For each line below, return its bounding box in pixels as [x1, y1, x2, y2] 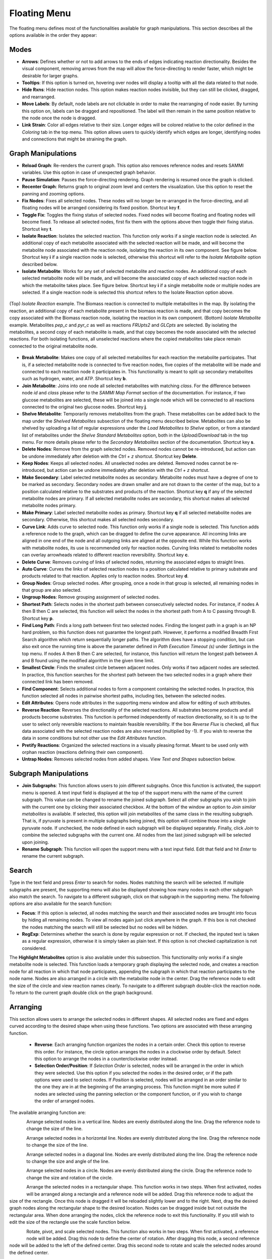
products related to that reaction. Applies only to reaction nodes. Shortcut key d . [22, 573, 189, 579]
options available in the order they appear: [9, 32, 97, 38]
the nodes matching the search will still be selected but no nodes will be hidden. [22, 924, 188, 930]
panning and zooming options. [22, 190, 85, 196]
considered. [22, 945, 47, 951]
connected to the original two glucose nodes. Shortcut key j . [22, 403, 148, 410]
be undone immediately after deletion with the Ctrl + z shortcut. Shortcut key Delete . [22, 453, 197, 459]
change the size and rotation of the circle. [26, 1174, 113, 1180]
